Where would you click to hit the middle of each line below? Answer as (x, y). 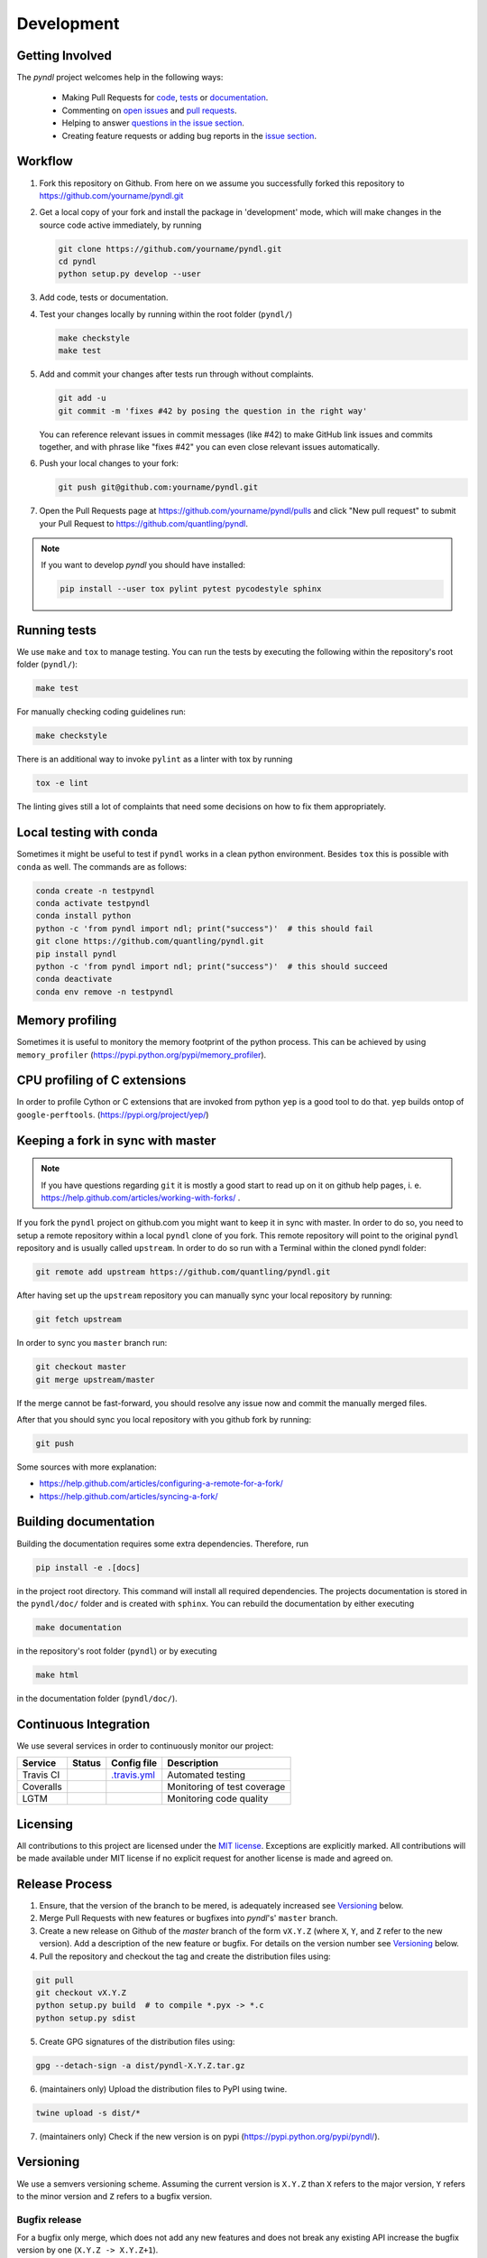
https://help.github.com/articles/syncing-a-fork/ (129, 1496)
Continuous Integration (83, 1724)
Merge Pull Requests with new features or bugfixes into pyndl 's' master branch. (188, 1918)
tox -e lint (62, 783)
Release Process (64, 1884)
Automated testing (206, 1775)
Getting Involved (64, 56)
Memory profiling (67, 1021)
